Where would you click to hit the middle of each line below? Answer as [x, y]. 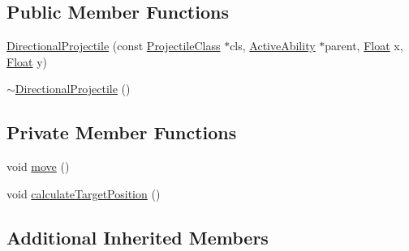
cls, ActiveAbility [273, 46]
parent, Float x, [364, 46]
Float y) [27, 61]
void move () [38, 166]
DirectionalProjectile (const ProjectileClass [114, 46]
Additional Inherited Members [138, 237]
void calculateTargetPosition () [84, 193]
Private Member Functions [122, 132]
